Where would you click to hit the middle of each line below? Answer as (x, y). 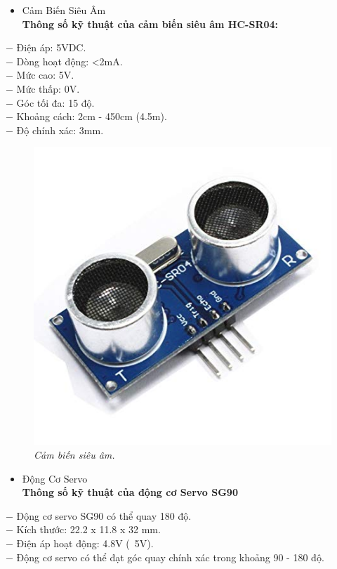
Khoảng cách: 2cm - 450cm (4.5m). (92, 116)
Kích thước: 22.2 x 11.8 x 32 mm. (88, 529)
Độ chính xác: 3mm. (60, 130)
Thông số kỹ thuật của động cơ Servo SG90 (130, 492)
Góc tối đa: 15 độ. (55, 102)
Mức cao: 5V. (45, 75)
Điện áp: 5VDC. (51, 47)
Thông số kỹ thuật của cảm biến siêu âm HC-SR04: (150, 24)
